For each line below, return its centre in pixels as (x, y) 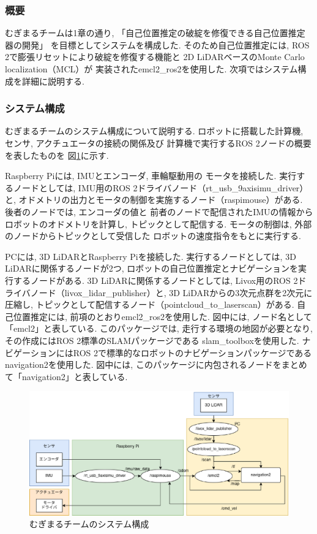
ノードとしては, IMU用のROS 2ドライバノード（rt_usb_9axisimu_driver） (161, 187)
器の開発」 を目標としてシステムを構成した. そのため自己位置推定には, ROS (157, 44)
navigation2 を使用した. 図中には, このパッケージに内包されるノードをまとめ (156, 364)
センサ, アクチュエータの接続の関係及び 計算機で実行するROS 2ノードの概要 (158, 143)
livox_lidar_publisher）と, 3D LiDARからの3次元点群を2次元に (188, 292)
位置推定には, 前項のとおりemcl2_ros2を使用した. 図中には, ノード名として (162, 316)
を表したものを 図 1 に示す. (57, 155)
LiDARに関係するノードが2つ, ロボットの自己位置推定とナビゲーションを (152, 268)
